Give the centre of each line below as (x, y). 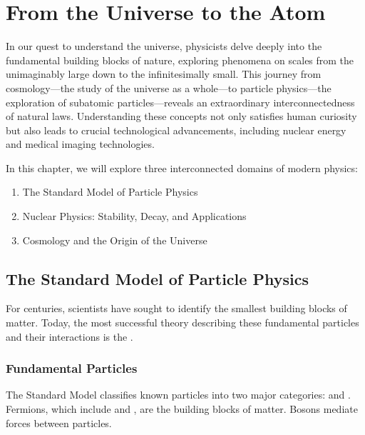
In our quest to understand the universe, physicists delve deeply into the (164, 46)
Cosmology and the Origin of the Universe (115, 240)
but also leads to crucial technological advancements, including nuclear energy (176, 130)
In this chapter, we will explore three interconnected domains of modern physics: (182, 167)
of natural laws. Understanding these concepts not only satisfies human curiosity (181, 116)
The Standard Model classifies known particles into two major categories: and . (178, 395)
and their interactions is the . (70, 336)
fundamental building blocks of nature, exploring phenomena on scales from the (180, 60)
